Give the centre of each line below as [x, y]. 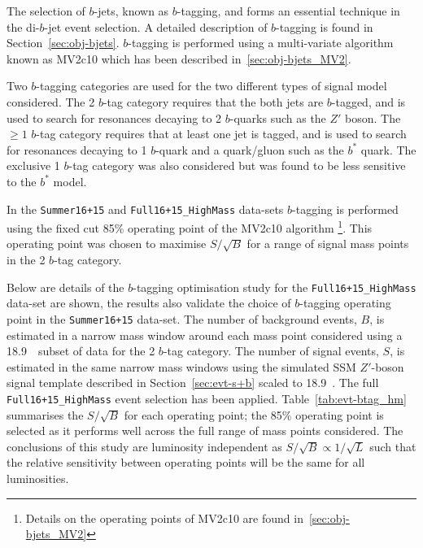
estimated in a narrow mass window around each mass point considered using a [205, 335]
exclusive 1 [33, 165]
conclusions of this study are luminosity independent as [144, 446]
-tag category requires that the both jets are [213, 101]
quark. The [388, 149]
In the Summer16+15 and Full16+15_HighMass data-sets [145, 209]
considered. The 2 [51, 101]
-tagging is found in [325, 26]
